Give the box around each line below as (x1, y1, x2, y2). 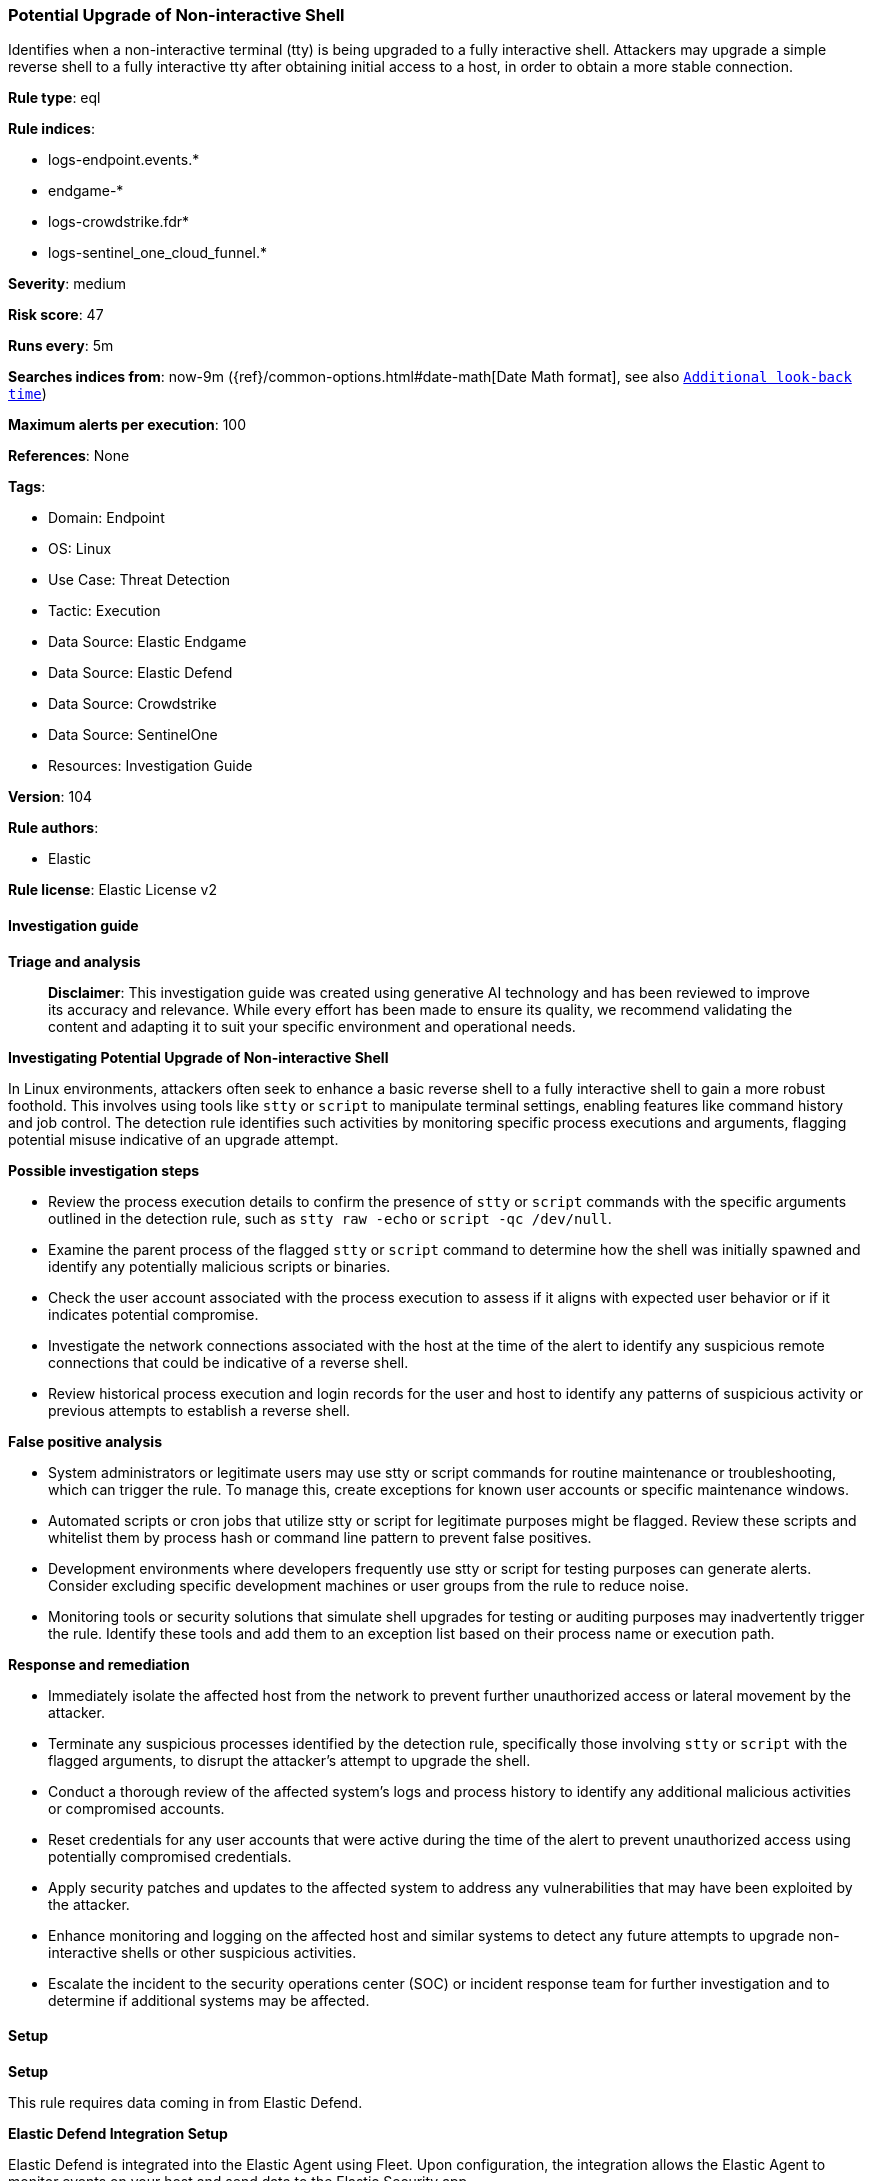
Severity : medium (8, 275, 127, 293)
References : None (8, 447, 130, 465)
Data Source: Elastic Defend (48, 664, 233, 682)
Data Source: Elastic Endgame (48, 633, 247, 651)
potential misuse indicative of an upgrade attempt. (8, 1130, 339, 1148)
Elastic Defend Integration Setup (8, 2124, 228, 2142)
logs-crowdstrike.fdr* (48, 213, 190, 231)
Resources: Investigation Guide (48, 757, 253, 775)
